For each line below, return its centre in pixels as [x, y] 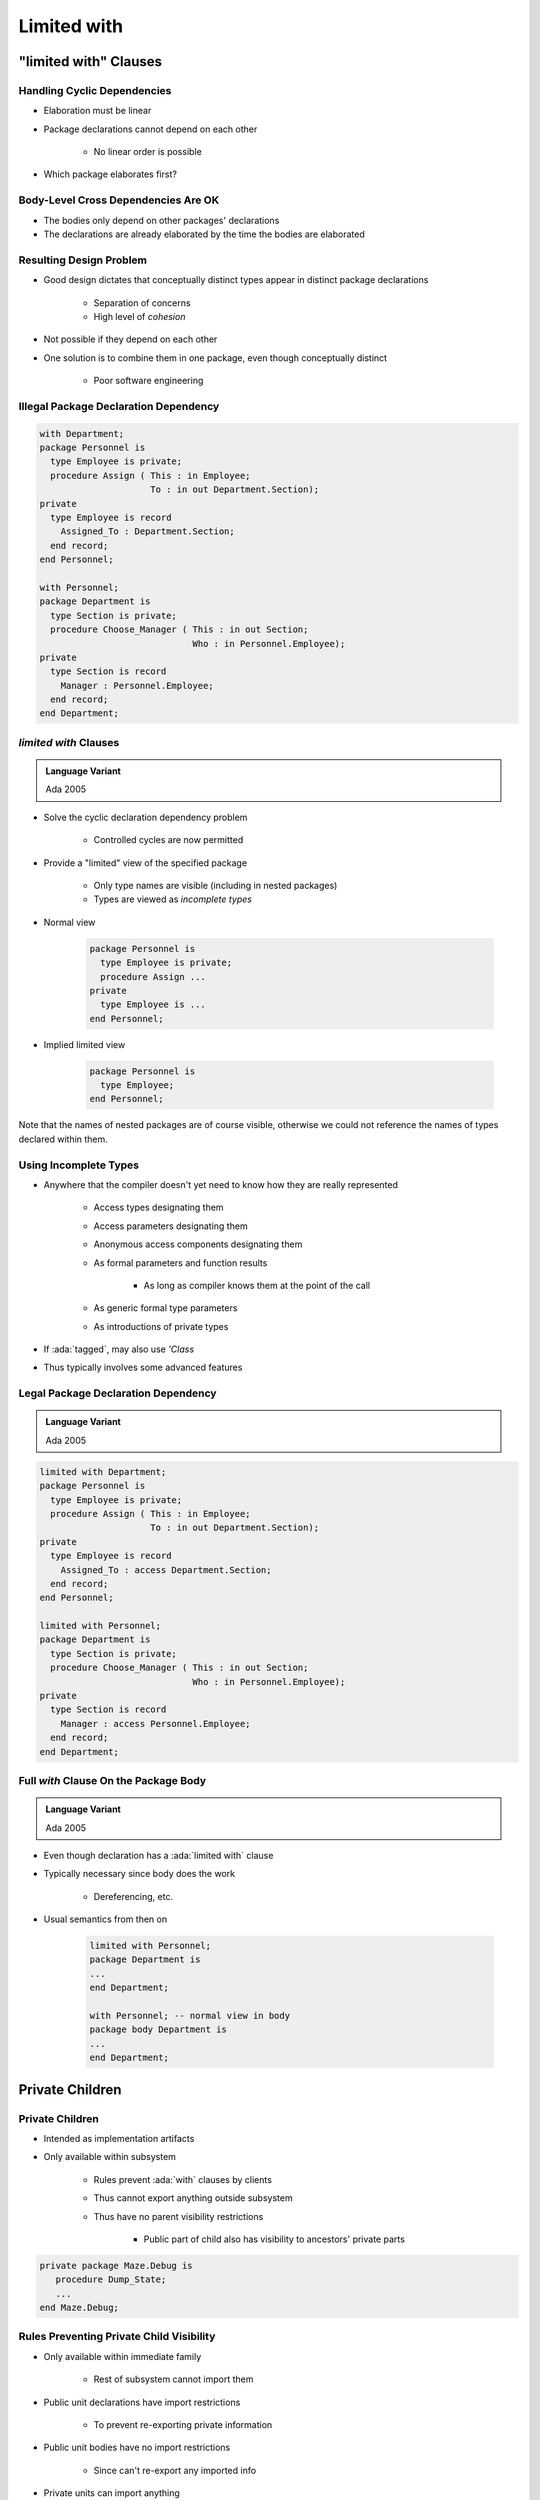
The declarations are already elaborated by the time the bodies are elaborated [204, 234]
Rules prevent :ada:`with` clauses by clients [182, 2179]
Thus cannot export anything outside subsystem [193, 2198]
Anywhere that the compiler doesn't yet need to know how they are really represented [221, 1184]
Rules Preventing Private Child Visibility [117, 2337]
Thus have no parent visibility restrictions [178, 2216]
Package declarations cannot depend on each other [150, 129]
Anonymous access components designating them [198, 1244]
